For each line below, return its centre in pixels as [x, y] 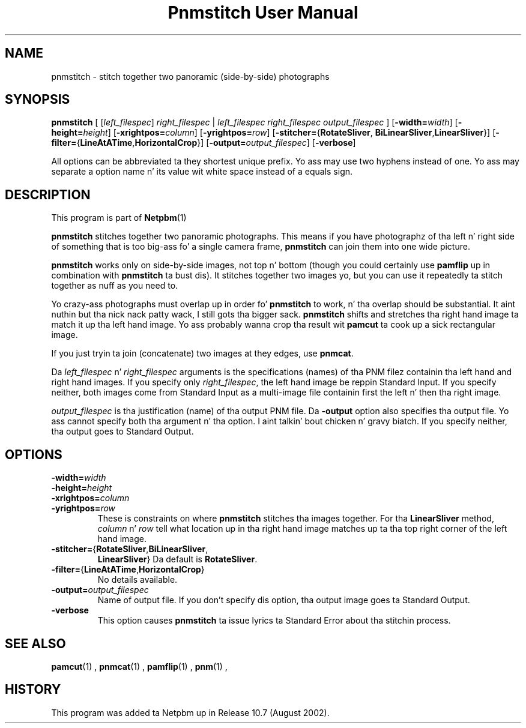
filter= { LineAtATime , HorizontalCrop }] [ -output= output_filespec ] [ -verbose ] [204, 143]
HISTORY [33, 690]
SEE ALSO [35, 643]
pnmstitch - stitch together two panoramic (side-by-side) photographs [190, 76]
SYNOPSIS [38, 100]
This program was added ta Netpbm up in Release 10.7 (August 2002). [190, 712]
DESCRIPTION [48, 194]
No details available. [138, 580]
